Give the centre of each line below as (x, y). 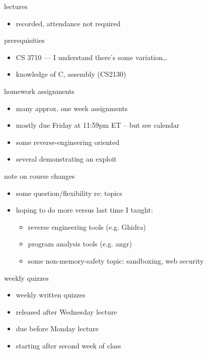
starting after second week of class (68, 345)
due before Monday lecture (57, 328)
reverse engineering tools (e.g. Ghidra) (87, 226)
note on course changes (40, 175)
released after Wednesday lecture (66, 311)
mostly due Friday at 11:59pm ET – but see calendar (98, 125)
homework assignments (39, 91)
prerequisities (24, 40)
